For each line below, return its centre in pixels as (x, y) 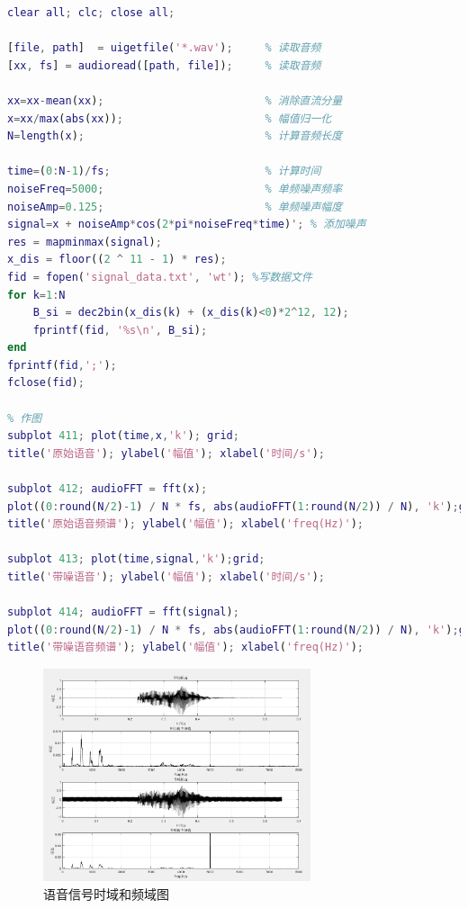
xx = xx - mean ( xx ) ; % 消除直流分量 (175, 100)
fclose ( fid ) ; (46, 383)
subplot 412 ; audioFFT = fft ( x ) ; (108, 489)
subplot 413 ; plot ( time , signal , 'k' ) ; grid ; (136, 559)
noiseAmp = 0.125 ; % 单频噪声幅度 (175, 207)
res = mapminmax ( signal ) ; (85, 242)
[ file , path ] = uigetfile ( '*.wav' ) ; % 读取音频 (164, 48)
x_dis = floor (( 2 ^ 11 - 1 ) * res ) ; (117, 260)
